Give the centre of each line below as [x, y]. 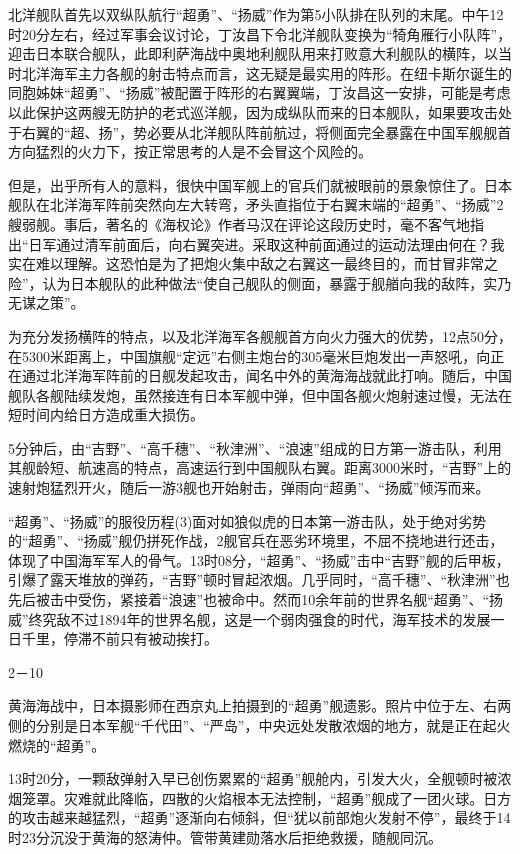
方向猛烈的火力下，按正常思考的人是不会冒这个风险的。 [190, 151]
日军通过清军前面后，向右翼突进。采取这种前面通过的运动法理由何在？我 [266, 243]
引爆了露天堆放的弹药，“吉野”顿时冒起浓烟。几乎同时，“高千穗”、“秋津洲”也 [259, 579]
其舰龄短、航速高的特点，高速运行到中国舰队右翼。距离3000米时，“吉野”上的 [260, 467]
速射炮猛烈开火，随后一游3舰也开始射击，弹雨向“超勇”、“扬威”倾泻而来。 [249, 487]
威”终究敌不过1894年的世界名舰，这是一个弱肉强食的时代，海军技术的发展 [249, 618]
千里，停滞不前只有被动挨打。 [119, 638]
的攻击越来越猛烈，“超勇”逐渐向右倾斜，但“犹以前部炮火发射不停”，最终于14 [259, 817]
